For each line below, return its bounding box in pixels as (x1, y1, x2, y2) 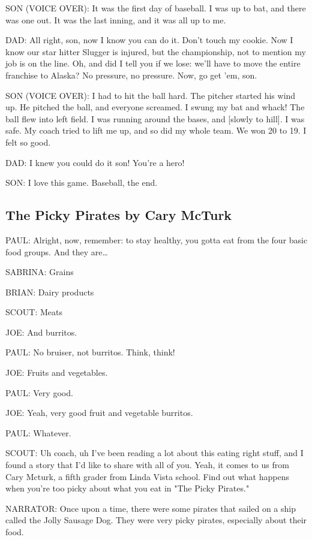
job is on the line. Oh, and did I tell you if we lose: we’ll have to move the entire (5, 57, 301, 70)
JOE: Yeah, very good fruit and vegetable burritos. (5, 406, 193, 419)
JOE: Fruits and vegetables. (5, 366, 108, 379)
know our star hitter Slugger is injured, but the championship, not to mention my (5, 45, 306, 58)
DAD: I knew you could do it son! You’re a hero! (5, 156, 185, 168)
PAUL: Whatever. (5, 426, 71, 439)
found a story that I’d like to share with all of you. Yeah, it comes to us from (5, 458, 289, 471)
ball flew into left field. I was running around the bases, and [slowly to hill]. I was (5, 112, 305, 125)
